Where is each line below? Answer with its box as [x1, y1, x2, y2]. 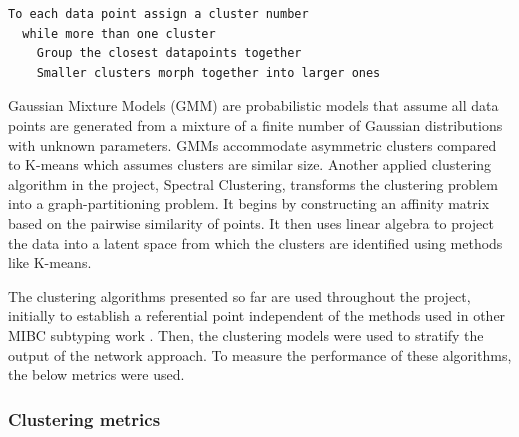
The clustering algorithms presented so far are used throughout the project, [8, 285, 471, 306]
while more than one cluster [22, 26, 216, 41]
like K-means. [8, 252, 92, 273]
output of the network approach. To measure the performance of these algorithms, [8, 344, 512, 365]
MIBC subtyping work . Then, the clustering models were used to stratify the [8, 324, 484, 345]
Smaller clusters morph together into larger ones [36, 65, 381, 80]
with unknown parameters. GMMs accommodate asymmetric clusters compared [8, 134, 497, 155]
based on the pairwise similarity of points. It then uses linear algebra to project [8, 212, 494, 233]
